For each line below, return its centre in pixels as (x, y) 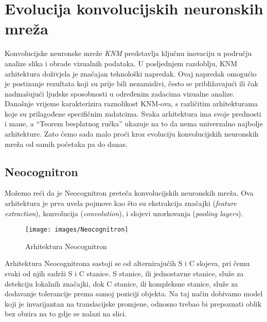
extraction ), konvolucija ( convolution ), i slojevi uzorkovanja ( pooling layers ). (124, 213)
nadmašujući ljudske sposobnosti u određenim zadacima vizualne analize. (120, 93)
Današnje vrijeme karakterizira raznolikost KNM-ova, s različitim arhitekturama (131, 103)
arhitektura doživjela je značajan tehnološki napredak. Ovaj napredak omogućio (131, 73)
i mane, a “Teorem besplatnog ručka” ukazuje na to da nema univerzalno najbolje (134, 124)
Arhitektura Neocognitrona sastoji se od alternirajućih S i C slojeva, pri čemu (127, 263)
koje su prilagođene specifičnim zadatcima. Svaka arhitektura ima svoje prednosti (133, 113)
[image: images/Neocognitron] (77, 230)
